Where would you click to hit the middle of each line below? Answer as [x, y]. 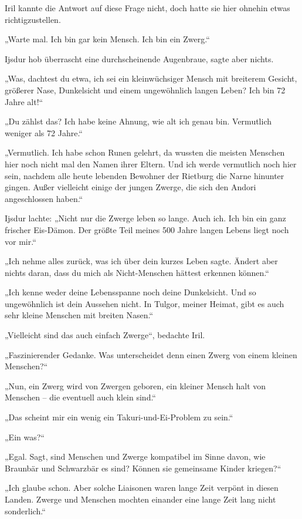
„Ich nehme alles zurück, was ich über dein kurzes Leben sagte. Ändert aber [141, 261]
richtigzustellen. [33, 19]
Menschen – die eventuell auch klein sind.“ [80, 397]
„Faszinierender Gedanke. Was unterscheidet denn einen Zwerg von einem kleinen [151, 354]
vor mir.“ [21, 241]
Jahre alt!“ [24, 101]
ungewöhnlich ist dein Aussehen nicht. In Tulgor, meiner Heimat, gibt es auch [145, 303]
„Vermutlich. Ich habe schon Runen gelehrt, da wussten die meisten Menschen [145, 152]
